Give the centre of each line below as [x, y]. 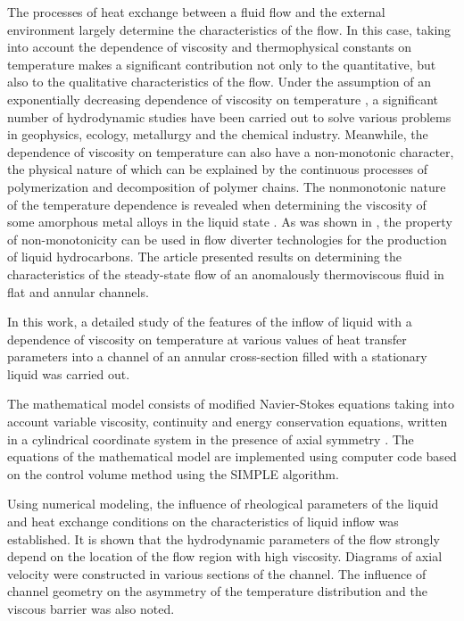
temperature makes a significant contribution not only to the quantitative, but [222, 64]
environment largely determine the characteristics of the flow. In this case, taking [229, 29]
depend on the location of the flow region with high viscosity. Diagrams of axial [225, 556]
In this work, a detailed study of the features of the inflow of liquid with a [210, 322]
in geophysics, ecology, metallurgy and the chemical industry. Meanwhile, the [218, 134]
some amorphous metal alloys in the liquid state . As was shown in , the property [230, 222]
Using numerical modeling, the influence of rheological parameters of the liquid [223, 504]
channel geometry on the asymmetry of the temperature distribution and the [217, 591]
